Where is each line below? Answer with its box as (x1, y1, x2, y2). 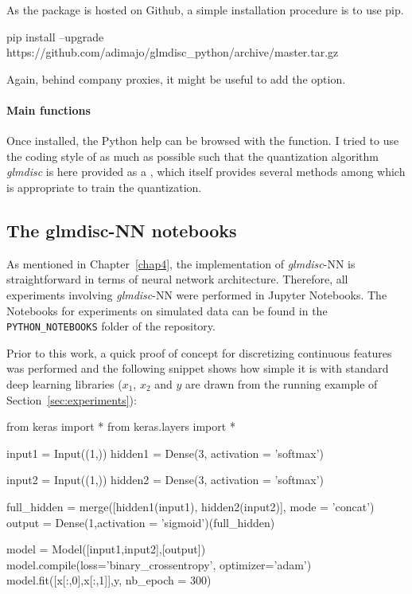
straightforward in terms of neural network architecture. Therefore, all (6, 271, 348, 287)
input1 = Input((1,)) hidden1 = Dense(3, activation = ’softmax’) (6, 444, 325, 461)
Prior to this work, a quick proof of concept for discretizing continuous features (6, 344, 392, 361)
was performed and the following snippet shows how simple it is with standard (6, 360, 389, 377)
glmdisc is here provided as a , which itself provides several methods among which (6, 163, 406, 180)
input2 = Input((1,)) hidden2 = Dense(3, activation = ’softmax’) (6, 471, 325, 488)
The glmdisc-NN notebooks (6, 217, 237, 242)
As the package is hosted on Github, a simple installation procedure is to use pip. (6, 2, 404, 18)
